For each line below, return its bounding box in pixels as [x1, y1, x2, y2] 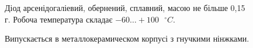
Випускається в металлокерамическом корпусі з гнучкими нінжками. [5, 32, 249, 45]
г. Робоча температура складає [5, 13, 113, 25]
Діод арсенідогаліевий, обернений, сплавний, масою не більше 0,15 [5, 2, 245, 13]
